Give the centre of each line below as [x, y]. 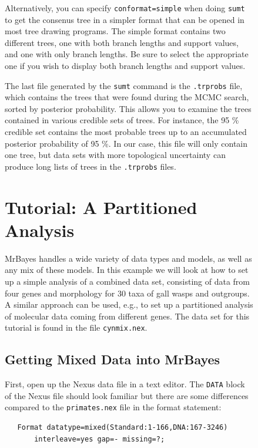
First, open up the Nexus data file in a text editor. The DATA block [125, 384]
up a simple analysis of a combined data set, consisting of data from [127, 281]
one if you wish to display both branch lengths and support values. [125, 66]
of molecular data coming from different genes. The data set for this [127, 316]
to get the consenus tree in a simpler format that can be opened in [125, 19]
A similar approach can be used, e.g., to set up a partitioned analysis [129, 304]
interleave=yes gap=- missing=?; [100, 439]
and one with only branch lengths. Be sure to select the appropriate [127, 54]
